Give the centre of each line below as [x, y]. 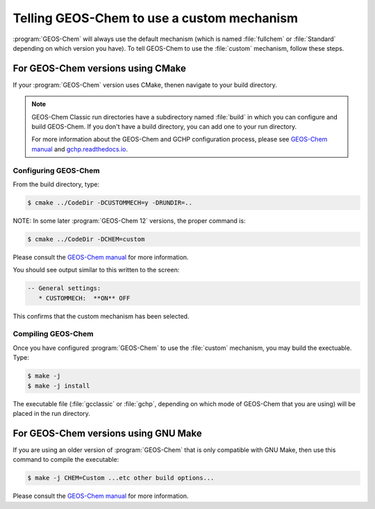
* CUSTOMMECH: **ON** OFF [84, 298]
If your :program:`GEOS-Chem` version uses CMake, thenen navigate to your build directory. [145, 85]
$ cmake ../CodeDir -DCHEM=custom [86, 239]
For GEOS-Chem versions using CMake [100, 68]
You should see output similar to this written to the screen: [96, 270]
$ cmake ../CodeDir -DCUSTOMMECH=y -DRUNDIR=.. [110, 202]
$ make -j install [59, 386]
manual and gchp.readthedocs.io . [80, 149]
